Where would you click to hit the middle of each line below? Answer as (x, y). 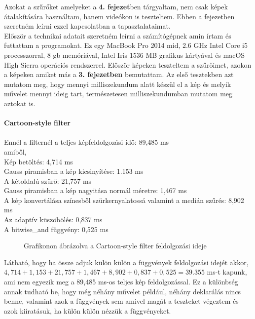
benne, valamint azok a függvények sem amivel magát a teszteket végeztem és (121, 301)
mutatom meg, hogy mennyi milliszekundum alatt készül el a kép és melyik (118, 84)
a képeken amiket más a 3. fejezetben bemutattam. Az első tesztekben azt (119, 74)
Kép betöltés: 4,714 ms (38, 161)
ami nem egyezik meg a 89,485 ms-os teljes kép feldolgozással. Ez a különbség (121, 282)
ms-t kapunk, (227, 272)
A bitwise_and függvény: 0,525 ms (56, 229)
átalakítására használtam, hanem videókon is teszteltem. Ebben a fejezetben (119, 16)
